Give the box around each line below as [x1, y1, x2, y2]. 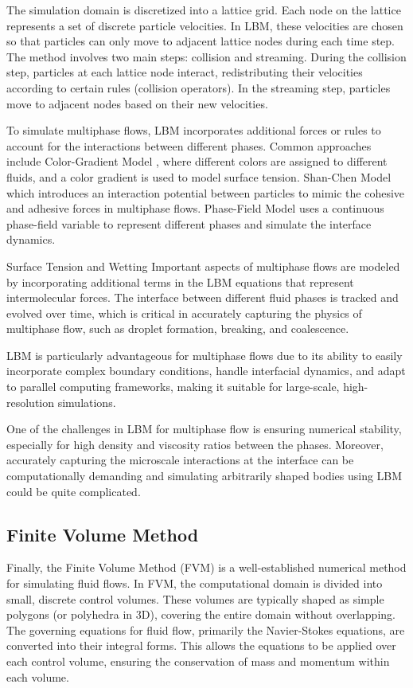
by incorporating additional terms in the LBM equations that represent [6, 273, 354, 290]
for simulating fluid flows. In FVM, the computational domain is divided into [6, 575, 383, 592]
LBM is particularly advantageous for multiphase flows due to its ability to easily [6, 346, 403, 363]
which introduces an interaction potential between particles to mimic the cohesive [6, 184, 405, 201]
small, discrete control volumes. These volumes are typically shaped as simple [6, 590, 384, 607]
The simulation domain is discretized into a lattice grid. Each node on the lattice [6, 2, 401, 18]
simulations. [57, 393, 116, 410]
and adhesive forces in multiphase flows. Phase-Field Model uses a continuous [6, 200, 384, 217]
